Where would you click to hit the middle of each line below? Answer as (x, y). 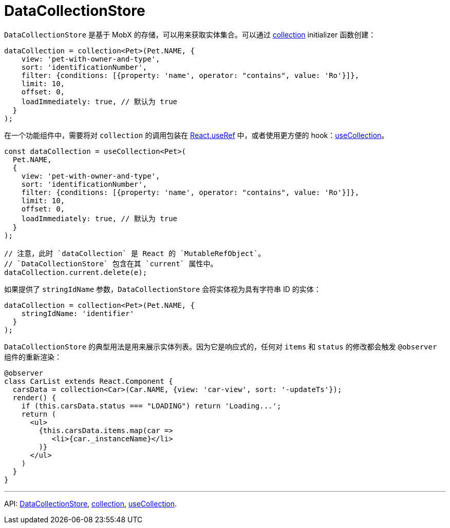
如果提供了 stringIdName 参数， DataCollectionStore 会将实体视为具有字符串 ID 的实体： (163, 289)
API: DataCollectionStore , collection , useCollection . (91, 503)
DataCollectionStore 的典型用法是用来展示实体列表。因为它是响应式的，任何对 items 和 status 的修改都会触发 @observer (221, 346)
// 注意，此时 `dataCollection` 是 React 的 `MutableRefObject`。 (135, 253)
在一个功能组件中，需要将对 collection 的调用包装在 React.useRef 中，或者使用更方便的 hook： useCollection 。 (196, 135)
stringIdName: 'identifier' (78, 313)
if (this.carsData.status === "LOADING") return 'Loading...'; (151, 406)
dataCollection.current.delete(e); (76, 272)
